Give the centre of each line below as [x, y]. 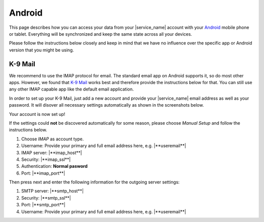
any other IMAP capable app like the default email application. [71, 89]
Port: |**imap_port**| [43, 173]
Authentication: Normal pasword [55, 166]
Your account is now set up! [37, 114]
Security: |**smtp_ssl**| [46, 198]
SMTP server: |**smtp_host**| [53, 191]
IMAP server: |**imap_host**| [52, 153]
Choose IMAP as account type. [53, 139]
